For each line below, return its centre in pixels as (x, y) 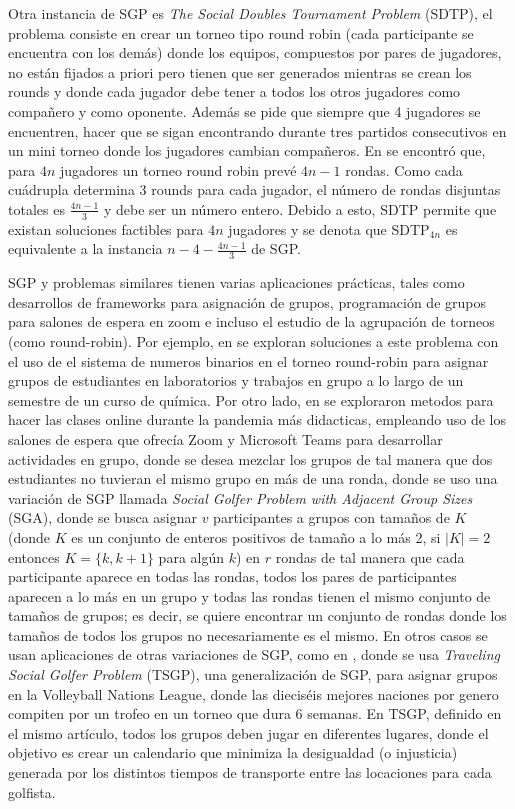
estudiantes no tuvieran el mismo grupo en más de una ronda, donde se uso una (253, 478)
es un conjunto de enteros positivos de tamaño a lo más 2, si (256, 536)
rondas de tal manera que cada (370, 556)
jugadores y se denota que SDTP (329, 228)
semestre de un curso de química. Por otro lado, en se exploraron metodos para (251, 399)
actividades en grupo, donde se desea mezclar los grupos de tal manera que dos (250, 458)
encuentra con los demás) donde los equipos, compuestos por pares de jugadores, (255, 52)
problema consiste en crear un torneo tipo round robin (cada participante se (241, 32)
